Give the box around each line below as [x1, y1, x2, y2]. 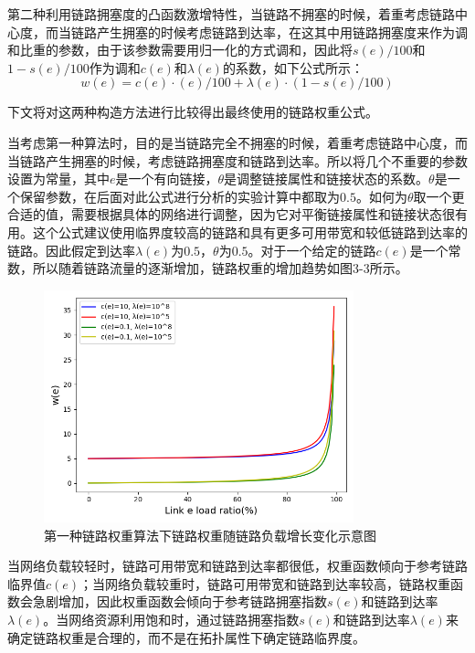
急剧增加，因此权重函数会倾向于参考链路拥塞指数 [32, 592, 327, 611]
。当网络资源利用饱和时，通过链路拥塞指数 [43, 610, 300, 629]
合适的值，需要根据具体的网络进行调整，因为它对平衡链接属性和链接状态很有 [7, 205, 468, 224]
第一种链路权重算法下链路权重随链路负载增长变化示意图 [44, 525, 376, 544]
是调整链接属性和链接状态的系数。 [224, 169, 429, 188]
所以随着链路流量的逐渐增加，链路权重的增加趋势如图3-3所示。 [32, 258, 408, 278]
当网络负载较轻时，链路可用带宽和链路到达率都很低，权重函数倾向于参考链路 [7, 556, 468, 575]
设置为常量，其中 [7, 169, 110, 188]
